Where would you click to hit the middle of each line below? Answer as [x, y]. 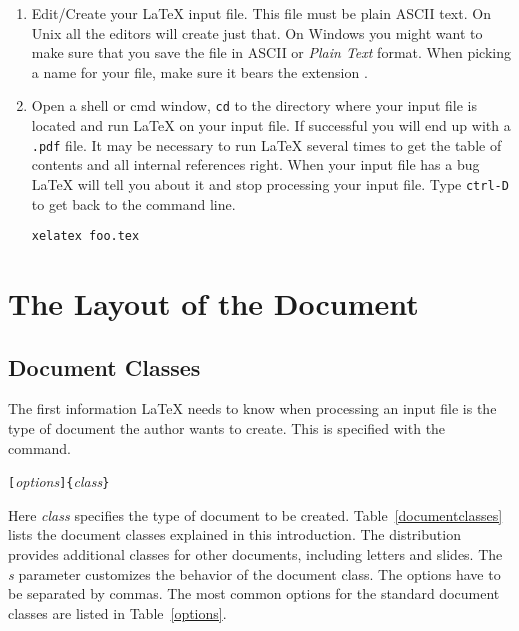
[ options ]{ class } [59, 481]
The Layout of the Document [213, 302]
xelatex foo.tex [85, 236]
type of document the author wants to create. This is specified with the [227, 427]
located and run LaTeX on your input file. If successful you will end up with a [271, 125]
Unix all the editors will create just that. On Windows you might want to [257, 32]
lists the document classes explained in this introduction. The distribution [234, 534]
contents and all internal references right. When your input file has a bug [255, 164]
